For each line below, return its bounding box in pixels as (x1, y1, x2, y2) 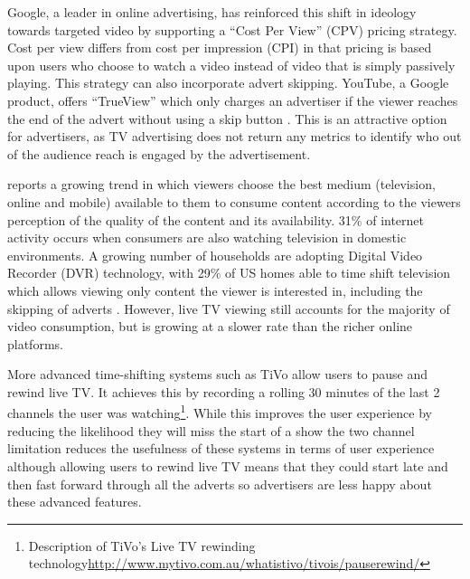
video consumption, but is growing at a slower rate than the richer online (7, 317, 413, 336)
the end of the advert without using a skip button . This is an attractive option (7, 109, 447, 128)
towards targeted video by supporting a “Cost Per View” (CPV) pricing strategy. (7, 20, 457, 39)
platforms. (7, 334, 63, 353)
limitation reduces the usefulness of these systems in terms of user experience (7, 439, 435, 458)
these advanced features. (7, 492, 142, 511)
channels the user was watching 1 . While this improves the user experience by (7, 401, 432, 422)
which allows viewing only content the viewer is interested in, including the (7, 280, 423, 299)
